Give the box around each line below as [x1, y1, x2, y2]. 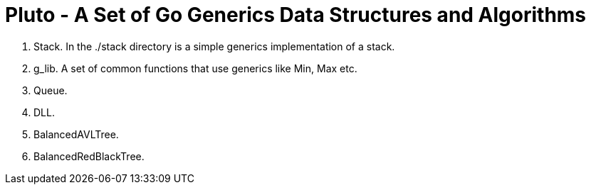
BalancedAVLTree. [33, 128, 119, 140]
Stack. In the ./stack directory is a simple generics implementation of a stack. [33, 40, 395, 52]
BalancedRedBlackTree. [33, 150, 145, 162]
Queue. [33, 84, 68, 96]
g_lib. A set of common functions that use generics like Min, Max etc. [33, 62, 357, 74]
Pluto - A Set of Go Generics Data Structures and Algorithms [5, 3, 587, 27]
